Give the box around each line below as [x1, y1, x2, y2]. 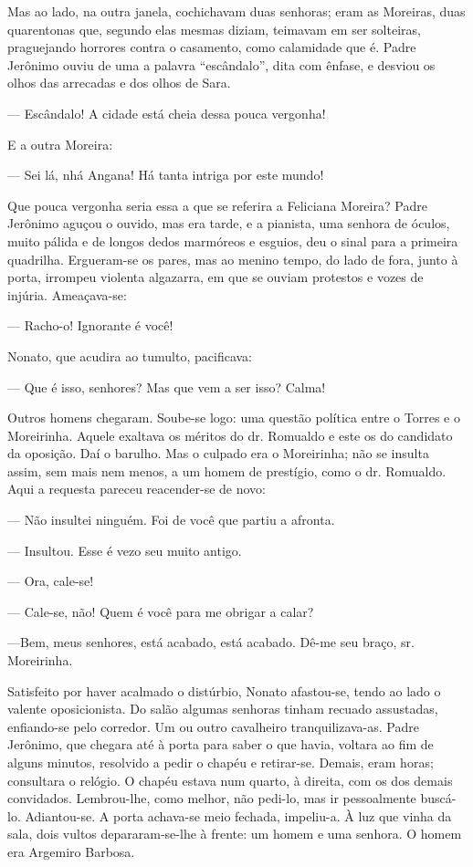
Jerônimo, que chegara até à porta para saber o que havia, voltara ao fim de [7, 735, 434, 754]
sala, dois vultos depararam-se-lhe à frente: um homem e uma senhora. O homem [7, 824, 462, 843]
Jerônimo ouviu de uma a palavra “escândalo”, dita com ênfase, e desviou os [7, 55, 436, 74]
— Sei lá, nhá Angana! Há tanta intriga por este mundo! [7, 165, 324, 184]
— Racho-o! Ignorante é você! [7, 316, 173, 335]
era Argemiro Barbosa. [7, 841, 135, 861]
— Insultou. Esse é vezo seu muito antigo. [7, 540, 242, 559]
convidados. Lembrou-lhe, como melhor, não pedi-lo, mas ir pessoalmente [7, 789, 416, 808]
